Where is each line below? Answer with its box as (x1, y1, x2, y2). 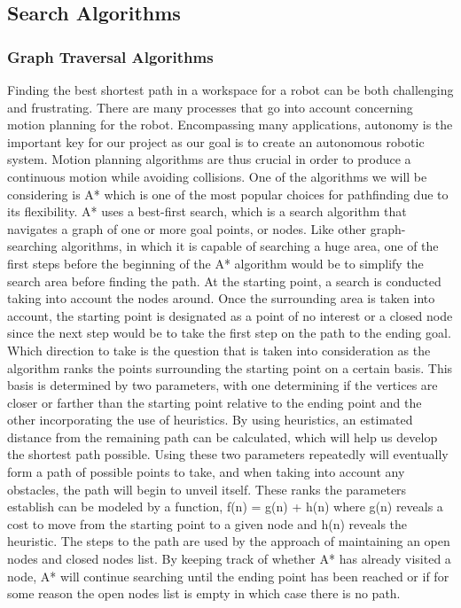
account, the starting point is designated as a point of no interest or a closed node (7, 306, 453, 324)
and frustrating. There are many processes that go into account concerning (7, 97, 413, 116)
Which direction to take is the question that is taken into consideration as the (7, 340, 431, 359)
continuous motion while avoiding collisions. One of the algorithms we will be (7, 167, 427, 185)
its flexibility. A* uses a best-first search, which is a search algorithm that (7, 202, 407, 221)
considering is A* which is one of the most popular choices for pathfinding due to (7, 184, 449, 203)
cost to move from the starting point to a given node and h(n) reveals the (7, 514, 408, 533)
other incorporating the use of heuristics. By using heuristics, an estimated (7, 410, 413, 429)
